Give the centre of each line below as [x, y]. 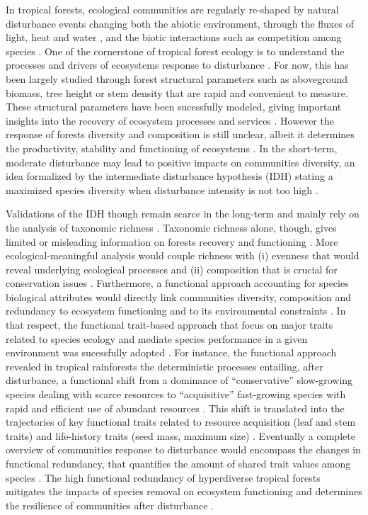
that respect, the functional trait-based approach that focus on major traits [169, 325]
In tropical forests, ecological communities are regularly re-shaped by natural [172, 9]
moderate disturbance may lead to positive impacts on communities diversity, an [180, 162]
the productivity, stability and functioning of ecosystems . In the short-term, [172, 148]
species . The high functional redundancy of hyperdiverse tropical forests [163, 477]
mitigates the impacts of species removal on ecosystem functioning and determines [184, 491]
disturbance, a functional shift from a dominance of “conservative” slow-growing [179, 380]
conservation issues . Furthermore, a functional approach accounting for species [177, 283]
